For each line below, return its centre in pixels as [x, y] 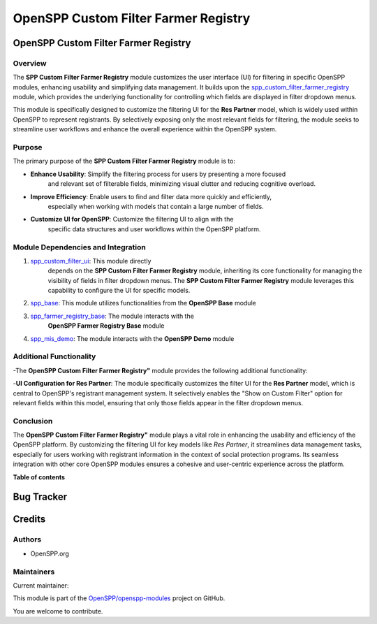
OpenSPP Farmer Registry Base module [106, 326]
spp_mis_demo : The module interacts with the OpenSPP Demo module [132, 338]
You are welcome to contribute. [58, 611]
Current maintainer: [41, 585]
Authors [27, 539]
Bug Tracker [40, 497]
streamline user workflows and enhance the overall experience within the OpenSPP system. [145, 129]
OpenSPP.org [50, 553]
